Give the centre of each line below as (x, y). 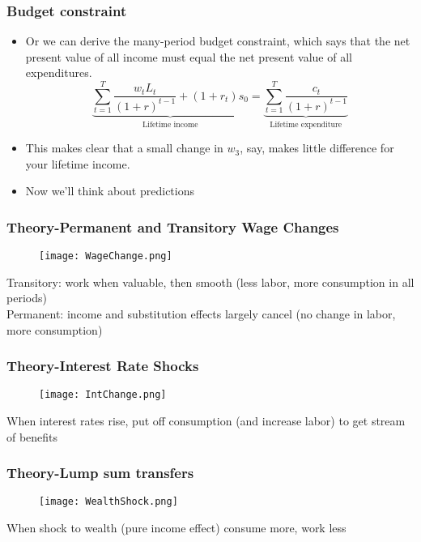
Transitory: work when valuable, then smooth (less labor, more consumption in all (210, 282)
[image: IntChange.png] (103, 395)
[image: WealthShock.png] (108, 502)
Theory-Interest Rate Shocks (103, 366)
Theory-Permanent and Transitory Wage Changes (173, 226)
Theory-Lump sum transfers (100, 473)
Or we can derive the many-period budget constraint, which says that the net (218, 41)
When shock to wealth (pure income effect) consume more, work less (176, 528)
